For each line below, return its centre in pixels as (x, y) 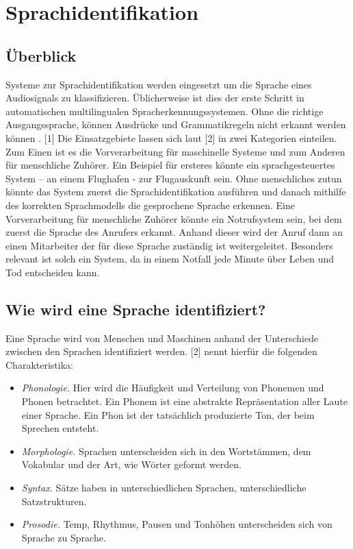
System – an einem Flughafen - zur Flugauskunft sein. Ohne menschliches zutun (174, 178)
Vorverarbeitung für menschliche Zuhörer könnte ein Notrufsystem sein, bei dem (174, 218)
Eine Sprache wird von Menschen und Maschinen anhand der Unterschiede (162, 338)
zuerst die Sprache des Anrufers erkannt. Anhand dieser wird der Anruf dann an (174, 232)
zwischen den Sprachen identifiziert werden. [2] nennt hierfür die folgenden (161, 351)
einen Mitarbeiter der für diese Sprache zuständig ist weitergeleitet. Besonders (169, 245)
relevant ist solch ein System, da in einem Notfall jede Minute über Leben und (170, 259)
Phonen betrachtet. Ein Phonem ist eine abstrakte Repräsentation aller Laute (185, 401)
